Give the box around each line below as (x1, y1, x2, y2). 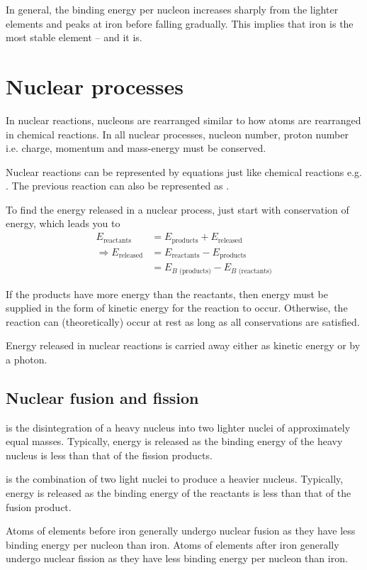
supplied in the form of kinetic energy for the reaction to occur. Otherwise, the (6, 300, 348, 315)
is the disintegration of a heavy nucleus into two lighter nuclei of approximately (6, 420, 351, 434)
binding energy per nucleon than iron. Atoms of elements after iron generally (6, 537, 339, 552)
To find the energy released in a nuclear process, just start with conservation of (6, 202, 349, 217)
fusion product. (6, 499, 72, 514)
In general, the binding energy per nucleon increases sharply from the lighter (6, 2, 339, 16)
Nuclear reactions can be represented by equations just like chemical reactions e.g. (6, 164, 362, 179)
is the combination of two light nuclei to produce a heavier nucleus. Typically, (6, 471, 344, 486)
